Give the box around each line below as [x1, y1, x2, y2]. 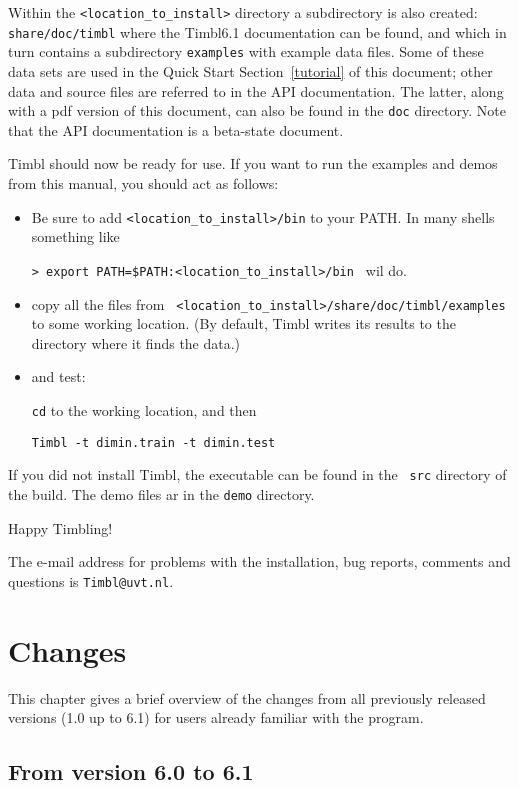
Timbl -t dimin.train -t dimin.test [31, 435, 276, 450]
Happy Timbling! [8, 517, 113, 538]
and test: [31, 366, 86, 387]
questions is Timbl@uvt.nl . [8, 570, 174, 591]
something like [31, 226, 120, 247]
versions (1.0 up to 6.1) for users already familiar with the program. [8, 707, 424, 728]
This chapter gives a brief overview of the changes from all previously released [8, 687, 486, 708]
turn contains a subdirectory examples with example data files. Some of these [8, 41, 484, 62]
